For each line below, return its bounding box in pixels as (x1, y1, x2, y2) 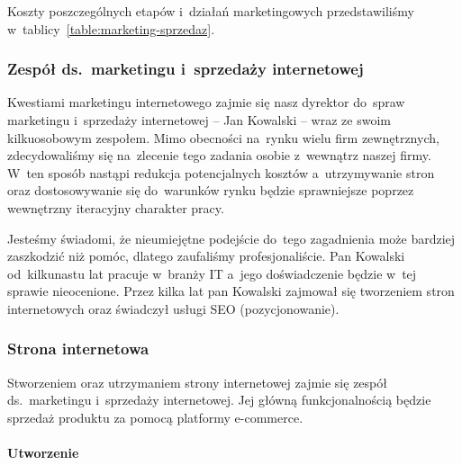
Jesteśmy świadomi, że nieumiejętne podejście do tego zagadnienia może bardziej (7, 228, 456, 247)
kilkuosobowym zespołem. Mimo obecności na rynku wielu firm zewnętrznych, (7, 128, 439, 147)
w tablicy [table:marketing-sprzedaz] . (7, 19, 215, 38)
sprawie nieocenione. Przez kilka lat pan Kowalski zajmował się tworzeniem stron (7, 282, 455, 300)
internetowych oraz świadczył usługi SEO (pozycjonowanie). (7, 299, 340, 317)
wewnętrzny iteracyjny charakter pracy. (7, 198, 224, 217)
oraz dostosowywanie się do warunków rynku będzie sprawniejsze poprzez (7, 181, 414, 200)
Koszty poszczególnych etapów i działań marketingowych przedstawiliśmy (7, 2, 414, 20)
